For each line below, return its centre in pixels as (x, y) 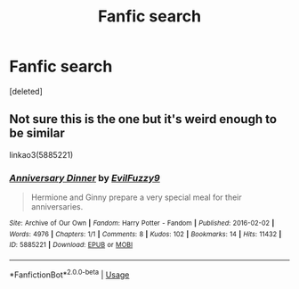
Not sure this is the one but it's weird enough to (143, 119)
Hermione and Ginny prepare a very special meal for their (136, 197)
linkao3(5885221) (41, 154)
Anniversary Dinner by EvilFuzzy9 (85, 178)
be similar (37, 133)
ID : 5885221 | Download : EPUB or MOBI (71, 245)
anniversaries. (57, 207)
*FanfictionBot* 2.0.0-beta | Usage (69, 274)
